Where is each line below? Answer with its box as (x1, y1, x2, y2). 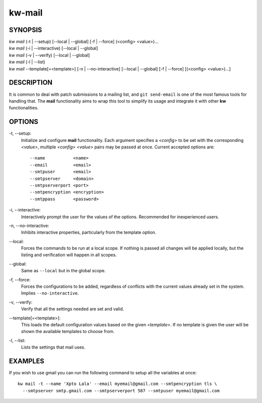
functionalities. (9, 105, 39, 111)
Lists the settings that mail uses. (21, 344, 86, 350)
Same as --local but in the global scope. (21, 268, 106, 274)
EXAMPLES (9, 357, 45, 365)
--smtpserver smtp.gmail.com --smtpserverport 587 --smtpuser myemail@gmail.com (22, 388, 220, 393)
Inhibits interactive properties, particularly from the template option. (21, 229, 157, 235)
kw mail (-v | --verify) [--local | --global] (9, 52, 90, 58)
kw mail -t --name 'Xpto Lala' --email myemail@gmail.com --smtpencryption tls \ (17, 381, 217, 386)
